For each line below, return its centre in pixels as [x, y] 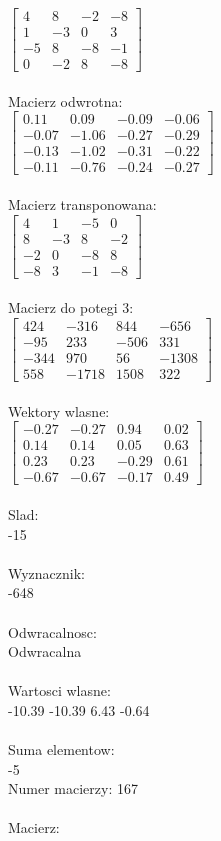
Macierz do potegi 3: [71, 307]
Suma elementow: [61, 749]
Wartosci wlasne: [59, 690]
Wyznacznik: [47, 572]
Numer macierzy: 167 [73, 788]
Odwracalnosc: [52, 631]
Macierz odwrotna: [65, 100]
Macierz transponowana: [82, 204]
